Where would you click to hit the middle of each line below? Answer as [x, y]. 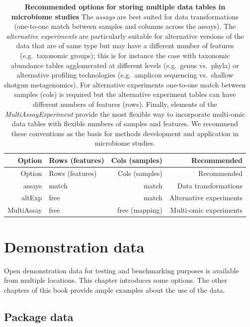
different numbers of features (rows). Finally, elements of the [125, 104]
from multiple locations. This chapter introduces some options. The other [116, 280]
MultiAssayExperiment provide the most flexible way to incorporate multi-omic [125, 114]
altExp [32, 198]
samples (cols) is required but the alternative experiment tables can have [125, 94]
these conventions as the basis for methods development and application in [125, 133]
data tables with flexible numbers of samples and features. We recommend [125, 123]
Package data [39, 316]
